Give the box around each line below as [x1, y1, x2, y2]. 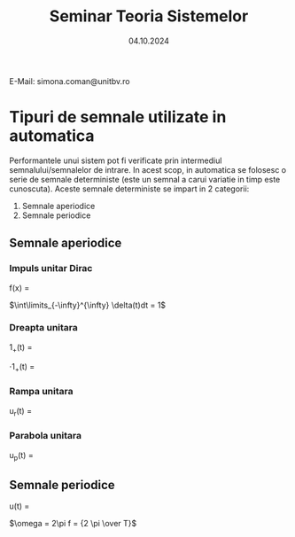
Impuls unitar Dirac [9, 262, 93, 275]
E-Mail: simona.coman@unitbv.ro [9, 75, 130, 86]
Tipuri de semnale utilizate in [9, 107, 227, 128]
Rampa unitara [9, 385, 74, 398]
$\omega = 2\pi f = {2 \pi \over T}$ [9, 518, 137, 529]
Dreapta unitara [9, 322, 78, 334]
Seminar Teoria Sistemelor [49, 6, 249, 27]
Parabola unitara [9, 430, 82, 442]
